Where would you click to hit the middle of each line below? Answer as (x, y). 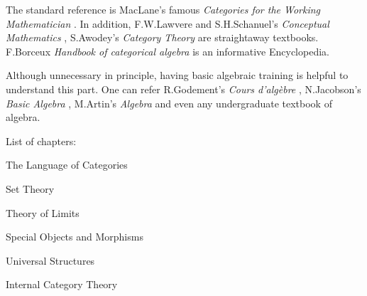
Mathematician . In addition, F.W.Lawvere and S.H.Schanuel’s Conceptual (168, 23)
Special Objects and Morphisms (75, 237)
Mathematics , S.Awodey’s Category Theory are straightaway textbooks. (162, 37)
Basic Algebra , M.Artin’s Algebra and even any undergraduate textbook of (169, 103)
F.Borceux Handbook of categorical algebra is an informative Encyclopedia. (168, 51)
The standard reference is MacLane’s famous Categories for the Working (163, 9)
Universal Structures (50, 260)
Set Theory (30, 188)
